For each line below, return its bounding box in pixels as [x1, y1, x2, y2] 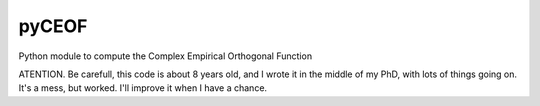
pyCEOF [18, 15, 88, 37]
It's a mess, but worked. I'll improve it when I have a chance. [18, 82, 268, 94]
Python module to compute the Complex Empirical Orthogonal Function [18, 50, 313, 62]
